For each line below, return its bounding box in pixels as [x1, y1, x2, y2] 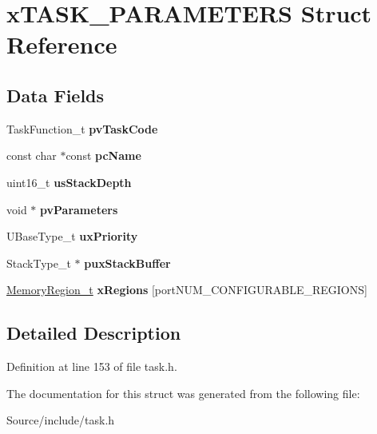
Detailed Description [6, 321, 181, 345]
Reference [6, 28, 117, 61]
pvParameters [40, 201, 118, 217]
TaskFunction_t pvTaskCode [6, 120, 158, 137]
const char [6, 147, 57, 164]
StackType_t [6, 254, 71, 271]
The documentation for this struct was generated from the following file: [6, 384, 360, 401]
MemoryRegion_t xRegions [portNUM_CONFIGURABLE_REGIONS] [6, 281, 367, 298]
